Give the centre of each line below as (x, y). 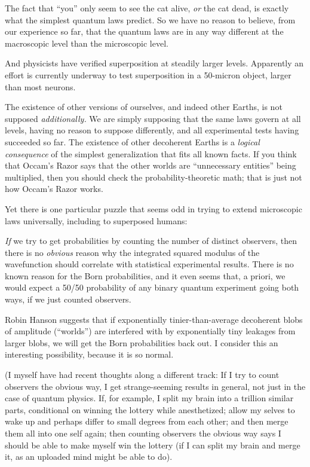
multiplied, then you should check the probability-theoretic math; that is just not (154, 177)
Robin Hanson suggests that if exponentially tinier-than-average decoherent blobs (154, 319)
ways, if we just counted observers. (68, 299)
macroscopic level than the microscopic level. (87, 43)
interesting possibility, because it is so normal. (89, 354)
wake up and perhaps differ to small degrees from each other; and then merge (147, 421)
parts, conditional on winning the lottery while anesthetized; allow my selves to (150, 409)
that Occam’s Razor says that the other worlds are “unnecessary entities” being (151, 165)
